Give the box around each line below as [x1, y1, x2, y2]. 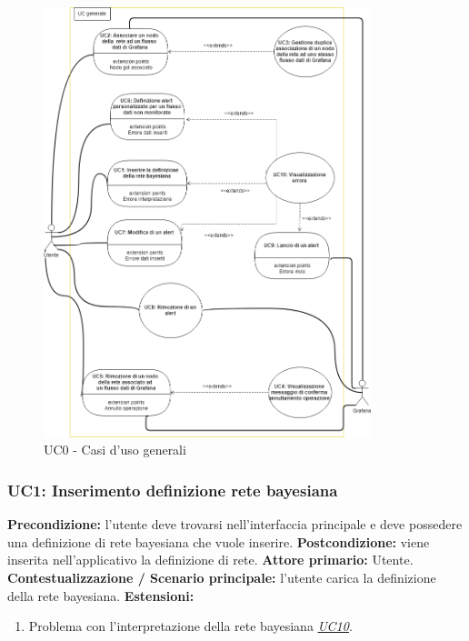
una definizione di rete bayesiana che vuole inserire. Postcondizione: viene [7, 532, 430, 551]
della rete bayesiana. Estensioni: [7, 586, 195, 605]
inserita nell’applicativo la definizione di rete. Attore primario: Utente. [7, 550, 414, 569]
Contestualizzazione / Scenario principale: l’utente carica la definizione [7, 567, 436, 586]
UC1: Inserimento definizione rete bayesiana [7, 478, 338, 501]
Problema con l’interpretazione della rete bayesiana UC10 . [28, 616, 353, 636]
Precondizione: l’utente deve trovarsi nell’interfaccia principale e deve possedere [7, 515, 463, 534]
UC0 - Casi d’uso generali [44, 440, 186, 459]
